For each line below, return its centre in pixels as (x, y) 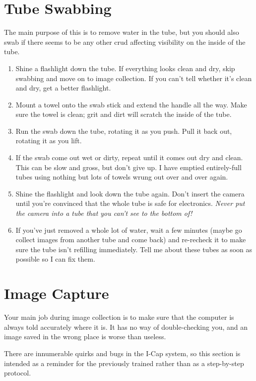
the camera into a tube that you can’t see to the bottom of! (104, 213)
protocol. (18, 373)
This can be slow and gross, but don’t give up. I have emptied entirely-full (128, 167)
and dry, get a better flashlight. (63, 88)
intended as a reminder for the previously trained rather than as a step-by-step (124, 363)
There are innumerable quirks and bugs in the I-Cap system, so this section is (122, 353)
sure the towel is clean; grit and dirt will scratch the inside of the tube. (124, 114)
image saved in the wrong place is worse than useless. (85, 336)
